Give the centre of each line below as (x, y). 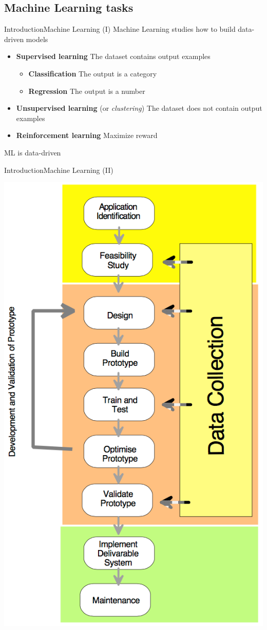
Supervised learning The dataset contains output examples (113, 56)
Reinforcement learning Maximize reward (87, 135)
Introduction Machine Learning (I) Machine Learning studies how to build (120, 29)
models (37, 39)
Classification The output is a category (93, 73)
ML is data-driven (33, 152)
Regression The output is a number (87, 91)
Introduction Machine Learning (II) (59, 170)
